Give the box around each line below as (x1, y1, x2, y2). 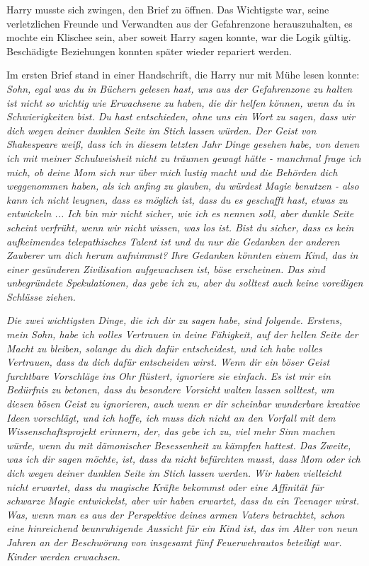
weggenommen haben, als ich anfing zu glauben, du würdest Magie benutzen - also (6, 178, 359, 193)
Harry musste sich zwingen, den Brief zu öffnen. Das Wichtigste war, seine (6, 2, 329, 16)
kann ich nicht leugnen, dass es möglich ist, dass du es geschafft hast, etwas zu (6, 192, 348, 207)
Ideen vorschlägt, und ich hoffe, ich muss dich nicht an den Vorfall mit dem (6, 410, 336, 424)
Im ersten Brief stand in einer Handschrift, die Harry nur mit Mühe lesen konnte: (6, 67, 360, 82)
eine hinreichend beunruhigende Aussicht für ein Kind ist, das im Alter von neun (6, 521, 358, 536)
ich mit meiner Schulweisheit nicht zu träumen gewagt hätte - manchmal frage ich (6, 150, 361, 165)
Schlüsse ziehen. (6, 289, 76, 304)
